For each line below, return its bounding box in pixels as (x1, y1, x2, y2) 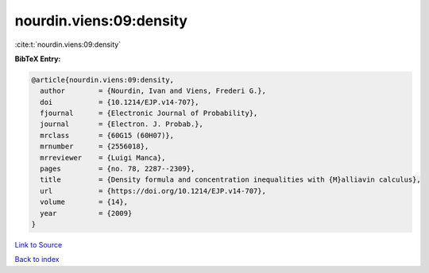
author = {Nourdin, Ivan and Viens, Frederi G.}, (40, 87, 266, 95)
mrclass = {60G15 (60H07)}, (40, 131, 175, 140)
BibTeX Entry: (14, 54, 61, 63)
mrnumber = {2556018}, (40, 142, 149, 151)
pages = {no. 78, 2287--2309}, (40, 164, 195, 174)
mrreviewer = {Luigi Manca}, (40, 153, 166, 162)
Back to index (14, 255, 60, 264)
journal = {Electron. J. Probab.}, (40, 120, 204, 129)
